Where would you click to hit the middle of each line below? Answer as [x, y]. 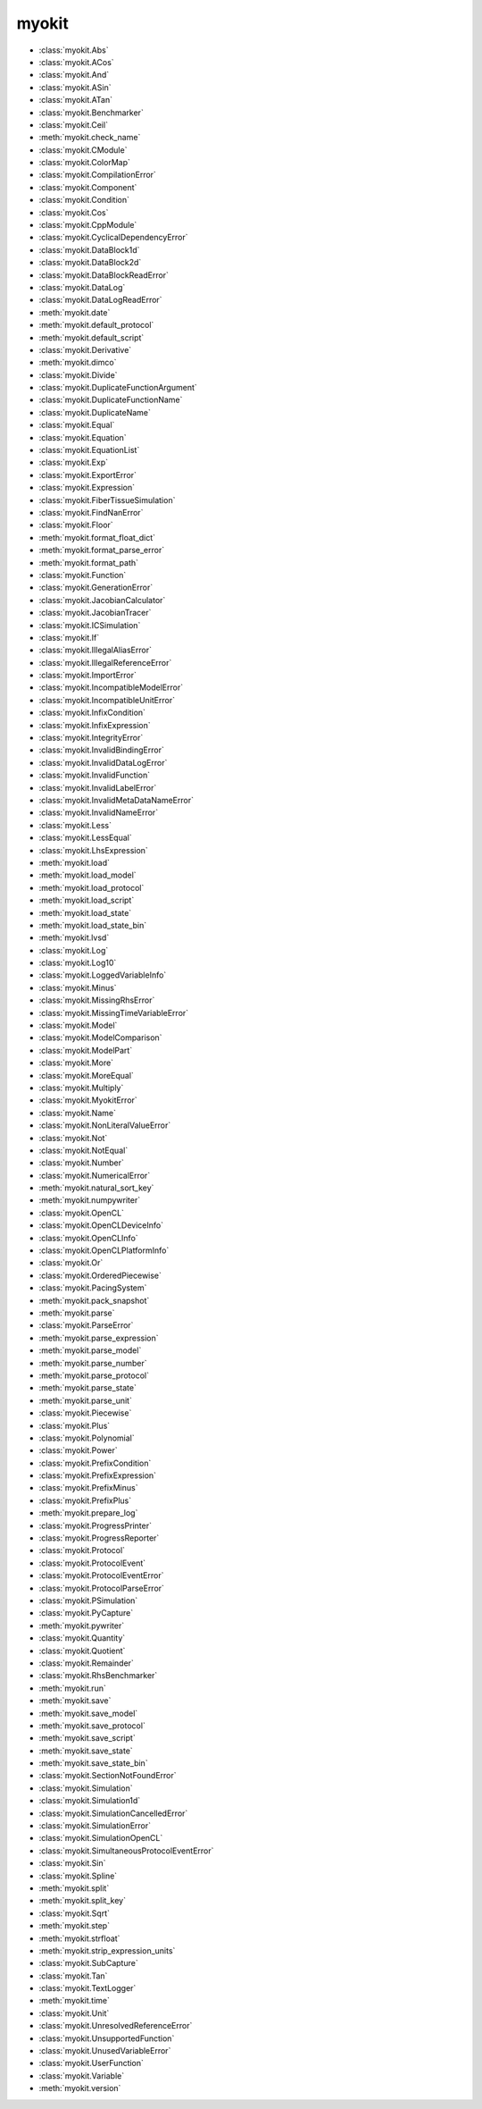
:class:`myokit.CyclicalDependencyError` [113, 238]
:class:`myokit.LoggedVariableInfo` [103, 975]
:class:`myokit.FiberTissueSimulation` [107, 500]
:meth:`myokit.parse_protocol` [94, 1375]
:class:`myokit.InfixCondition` [92, 713]
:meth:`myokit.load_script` [87, 900]
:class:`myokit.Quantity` [82, 1638]
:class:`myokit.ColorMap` [85, 163]
